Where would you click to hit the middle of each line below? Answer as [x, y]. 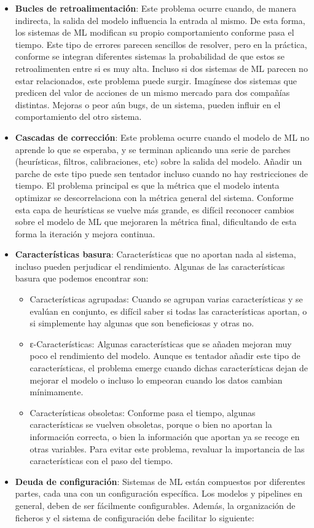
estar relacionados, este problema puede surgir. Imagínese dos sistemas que [156, 80]
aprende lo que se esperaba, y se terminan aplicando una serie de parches [153, 149]
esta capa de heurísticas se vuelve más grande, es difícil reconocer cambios [155, 209]
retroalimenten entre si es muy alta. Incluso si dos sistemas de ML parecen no [161, 68]
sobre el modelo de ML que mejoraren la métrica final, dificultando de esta [156, 222]
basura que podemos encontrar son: [82, 278]
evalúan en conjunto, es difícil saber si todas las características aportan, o [168, 311]
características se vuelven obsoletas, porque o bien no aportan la [151, 424]
